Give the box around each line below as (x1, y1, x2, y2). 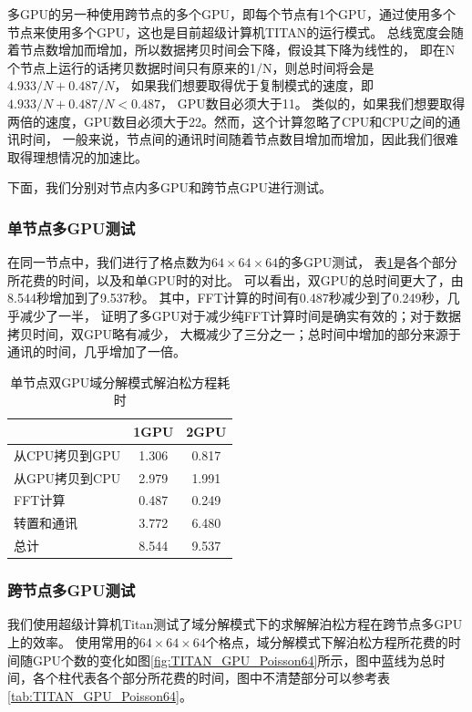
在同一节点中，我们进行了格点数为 (7, 253, 211, 272)
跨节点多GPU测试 (7, 579, 136, 602)
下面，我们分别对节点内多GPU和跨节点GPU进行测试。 (7, 178, 333, 197)
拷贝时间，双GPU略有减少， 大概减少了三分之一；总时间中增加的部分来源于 (7, 324, 461, 343)
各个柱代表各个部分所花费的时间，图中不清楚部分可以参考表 (32, 668, 390, 687)
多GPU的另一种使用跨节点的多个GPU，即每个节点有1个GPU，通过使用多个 (7, 5, 457, 23)
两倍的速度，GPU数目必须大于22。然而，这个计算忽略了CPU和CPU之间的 (7, 111, 448, 130)
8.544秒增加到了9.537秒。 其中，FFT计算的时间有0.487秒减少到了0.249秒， (7, 288, 447, 307)
